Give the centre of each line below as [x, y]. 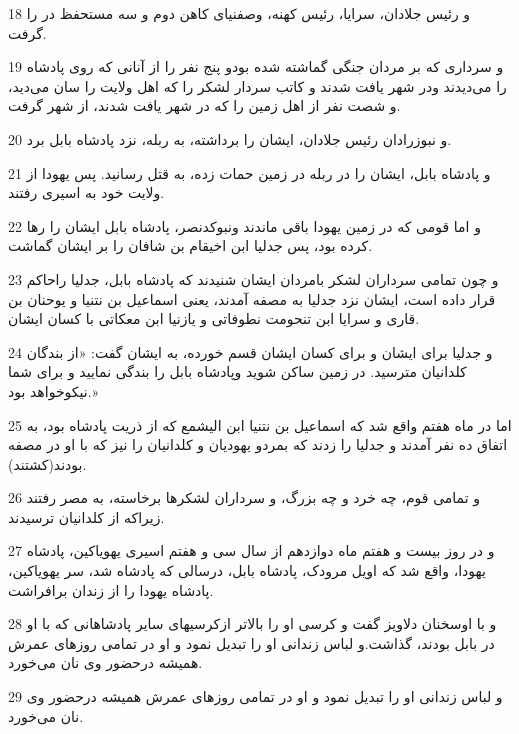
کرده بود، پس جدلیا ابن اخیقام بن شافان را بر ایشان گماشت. [190, 245]
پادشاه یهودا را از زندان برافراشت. [111, 589]
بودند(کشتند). [47, 463]
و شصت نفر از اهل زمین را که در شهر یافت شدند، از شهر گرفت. [204, 105]
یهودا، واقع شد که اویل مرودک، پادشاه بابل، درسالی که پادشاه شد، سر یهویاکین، [247, 570]
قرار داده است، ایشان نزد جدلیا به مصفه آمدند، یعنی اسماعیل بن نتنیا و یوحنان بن [252, 298]
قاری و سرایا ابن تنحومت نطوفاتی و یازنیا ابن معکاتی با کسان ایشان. [214, 318]
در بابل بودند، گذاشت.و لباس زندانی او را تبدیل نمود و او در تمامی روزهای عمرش [251, 642]
